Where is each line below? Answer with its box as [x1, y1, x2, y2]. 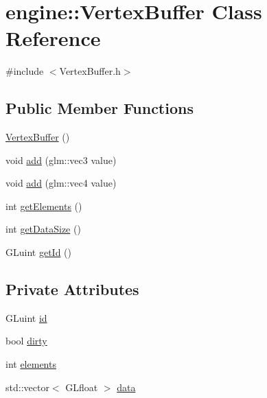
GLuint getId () [5, 245, 71, 259]
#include [5, 64, 44, 78]
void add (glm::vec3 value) [5, 152, 117, 167]
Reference [5, 24, 101, 52]
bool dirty [5, 333, 47, 348]
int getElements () [5, 198, 82, 213]
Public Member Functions [5, 97, 194, 119]
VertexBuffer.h [59, 64, 121, 78]
